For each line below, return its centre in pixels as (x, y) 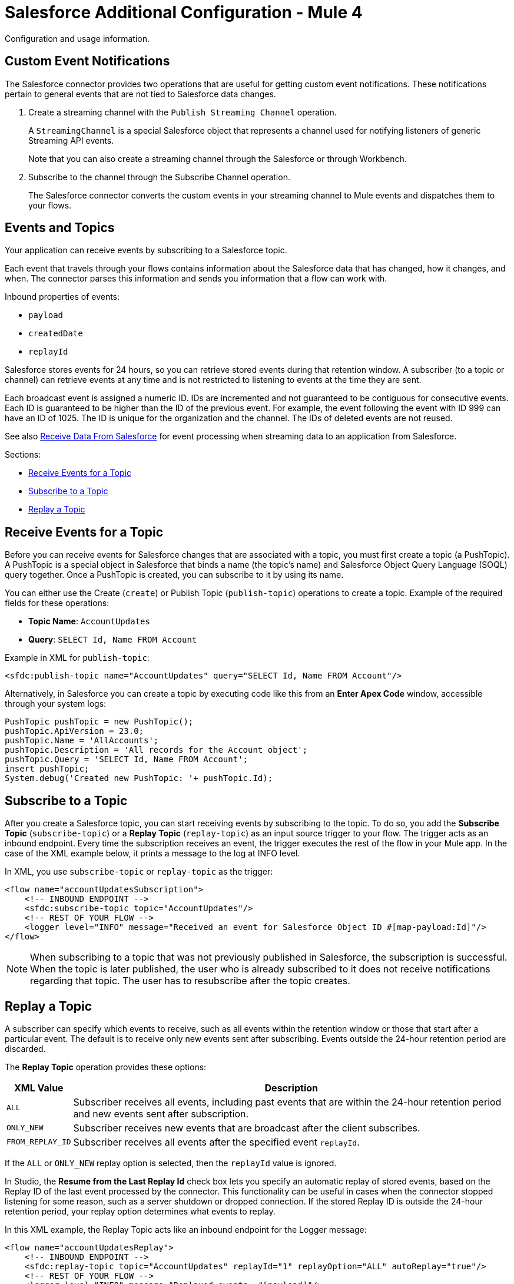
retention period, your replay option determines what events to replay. (140, 1211)
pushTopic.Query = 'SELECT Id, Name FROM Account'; (127, 760)
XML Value (39, 1088)
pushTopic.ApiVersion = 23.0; (74, 731)
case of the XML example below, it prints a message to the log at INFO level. (152, 853)
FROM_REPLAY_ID (39, 1142)
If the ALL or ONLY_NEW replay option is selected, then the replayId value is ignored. (171, 1163)
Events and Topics (60, 228)
